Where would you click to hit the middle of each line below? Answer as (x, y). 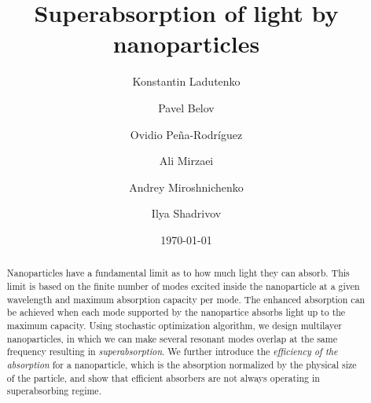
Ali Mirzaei (186, 161)
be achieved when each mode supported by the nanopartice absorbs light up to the (176, 312)
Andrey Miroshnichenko (186, 187)
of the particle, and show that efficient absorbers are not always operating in (163, 377)
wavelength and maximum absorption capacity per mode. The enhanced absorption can (186, 299)
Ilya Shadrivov (186, 213)
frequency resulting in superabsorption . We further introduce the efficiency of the (172, 352)
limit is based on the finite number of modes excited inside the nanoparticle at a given (183, 286)
